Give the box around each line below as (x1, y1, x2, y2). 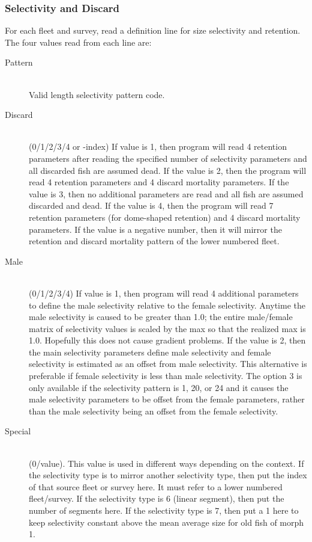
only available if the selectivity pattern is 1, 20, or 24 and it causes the (29, 381, 289, 393)
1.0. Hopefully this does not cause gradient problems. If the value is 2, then (29, 334, 306, 346)
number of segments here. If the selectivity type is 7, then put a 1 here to (29, 504, 299, 516)
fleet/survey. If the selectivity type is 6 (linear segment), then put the (29, 492, 284, 505)
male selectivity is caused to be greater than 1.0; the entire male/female (29, 310, 293, 323)
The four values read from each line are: (5, 35, 152, 48)
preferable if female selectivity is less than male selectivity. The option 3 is (29, 369, 302, 382)
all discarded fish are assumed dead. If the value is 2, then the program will (29, 164, 307, 176)
